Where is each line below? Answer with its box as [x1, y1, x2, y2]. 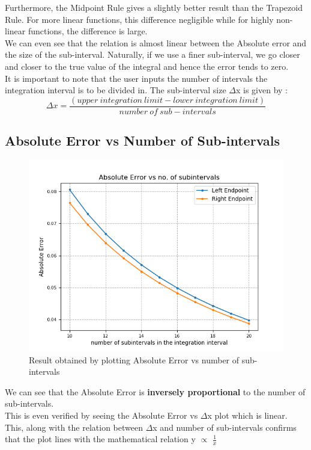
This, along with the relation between [5, 421, 143, 433]
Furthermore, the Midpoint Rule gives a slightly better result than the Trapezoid [5, 1, 303, 13]
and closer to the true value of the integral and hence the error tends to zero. [5, 60, 289, 72]
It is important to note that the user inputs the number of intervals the [5, 72, 268, 84]
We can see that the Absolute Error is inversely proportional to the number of [5, 385, 306, 398]
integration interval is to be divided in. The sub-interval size [5, 84, 226, 96]
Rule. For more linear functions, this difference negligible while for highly [5, 13, 274, 25]
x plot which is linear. [207, 408, 288, 421]
